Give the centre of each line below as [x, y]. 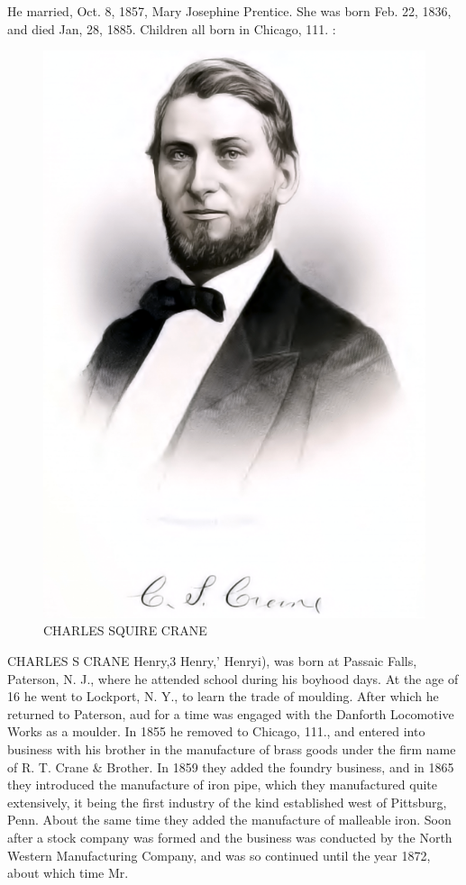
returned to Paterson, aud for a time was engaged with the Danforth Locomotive [231, 713]
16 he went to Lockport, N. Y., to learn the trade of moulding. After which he [223, 696]
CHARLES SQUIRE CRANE [125, 630]
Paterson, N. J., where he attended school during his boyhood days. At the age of [233, 678]
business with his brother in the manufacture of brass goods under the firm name [232, 749]
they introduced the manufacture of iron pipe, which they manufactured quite [222, 785]
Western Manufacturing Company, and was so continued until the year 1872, [219, 855]
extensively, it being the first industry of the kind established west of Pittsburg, [227, 802]
